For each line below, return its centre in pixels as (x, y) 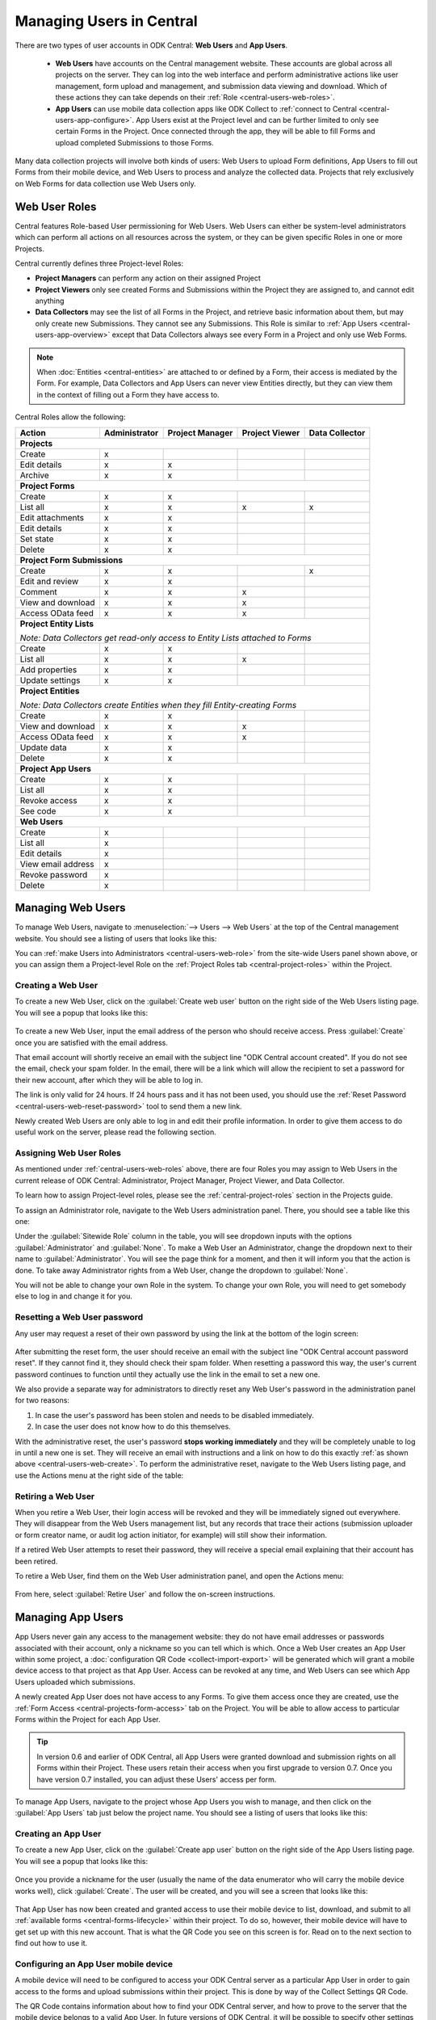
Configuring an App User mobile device (94, 1963)
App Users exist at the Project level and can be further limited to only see (258, 120)
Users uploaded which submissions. (75, 1681)
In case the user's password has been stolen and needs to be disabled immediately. (174, 1415)
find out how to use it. (51, 1943)
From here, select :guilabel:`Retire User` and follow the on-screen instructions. (145, 1594)
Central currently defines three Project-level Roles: (99, 263)
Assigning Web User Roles (68, 1153)
